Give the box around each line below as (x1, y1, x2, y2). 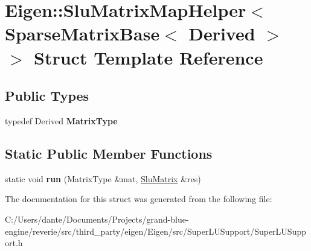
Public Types (5, 86, 89, 105)
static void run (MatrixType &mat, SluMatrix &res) (5, 172, 201, 185)
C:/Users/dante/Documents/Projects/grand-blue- (5, 212, 189, 225)
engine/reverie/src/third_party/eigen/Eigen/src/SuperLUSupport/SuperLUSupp (5, 224, 306, 237)
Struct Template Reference (34, 45, 263, 69)
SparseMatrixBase (5, 21, 160, 46)
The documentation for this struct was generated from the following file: (5, 192, 272, 205)
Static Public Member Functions (5, 144, 213, 162)
